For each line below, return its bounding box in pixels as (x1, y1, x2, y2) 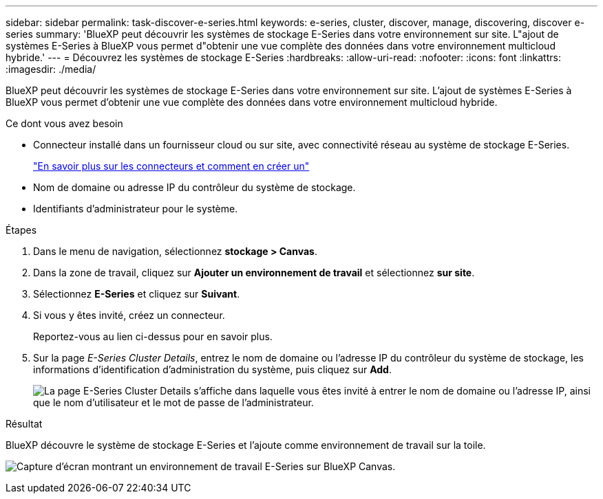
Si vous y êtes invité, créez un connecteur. (33, 309, 225, 321)
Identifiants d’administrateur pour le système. (33, 203, 238, 214)
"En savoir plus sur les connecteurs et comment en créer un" (33, 160, 310, 172)
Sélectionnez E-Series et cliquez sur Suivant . (33, 288, 240, 300)
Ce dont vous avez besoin (6, 118, 123, 129)
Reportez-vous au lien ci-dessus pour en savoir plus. (33, 331, 273, 342)
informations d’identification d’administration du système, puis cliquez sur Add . (33, 364, 392, 375)
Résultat (6, 418, 43, 430)
